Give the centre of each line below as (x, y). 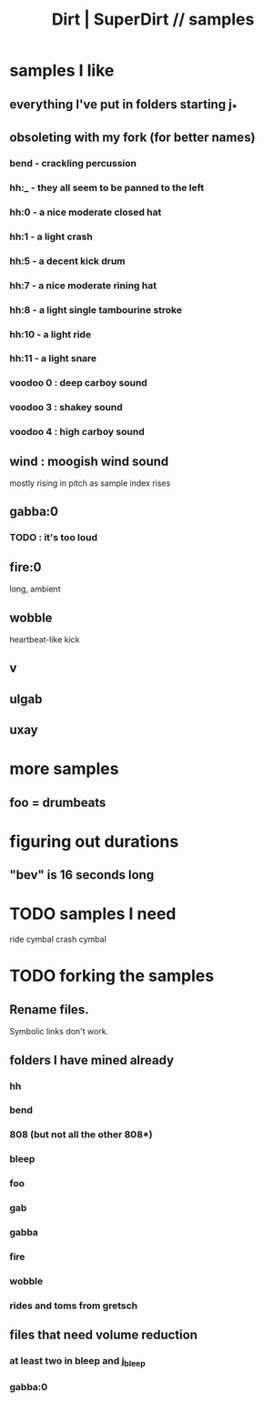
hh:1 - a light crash (51, 237)
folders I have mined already (92, 1060)
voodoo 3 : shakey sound (66, 408)
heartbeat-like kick (45, 639)
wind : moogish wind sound (89, 461)
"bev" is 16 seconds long (82, 875)
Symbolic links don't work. (59, 1032)
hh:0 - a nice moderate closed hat (86, 212)
